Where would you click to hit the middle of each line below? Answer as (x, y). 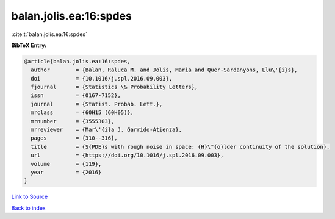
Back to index (28, 208)
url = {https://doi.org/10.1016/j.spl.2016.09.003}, (127, 155)
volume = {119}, (66, 164)
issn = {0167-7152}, (76, 95)
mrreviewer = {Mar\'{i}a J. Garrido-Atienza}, (106, 130)
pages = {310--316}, (74, 138)
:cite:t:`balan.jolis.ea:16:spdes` (49, 34)
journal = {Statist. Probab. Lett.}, (97, 104)
